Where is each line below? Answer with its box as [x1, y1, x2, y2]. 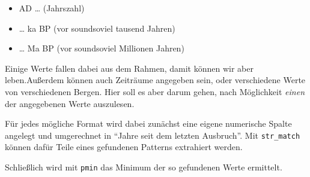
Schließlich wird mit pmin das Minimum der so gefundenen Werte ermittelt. [5, 161, 282, 173]
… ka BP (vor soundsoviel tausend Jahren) [19, 22, 175, 34]
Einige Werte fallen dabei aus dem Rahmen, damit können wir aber [5, 62, 254, 74]
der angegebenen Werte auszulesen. [5, 97, 135, 109]
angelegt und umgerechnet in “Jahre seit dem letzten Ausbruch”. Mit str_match [5, 129, 300, 141]
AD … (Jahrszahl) [19, 2, 85, 14]
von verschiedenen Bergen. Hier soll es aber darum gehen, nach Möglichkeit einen [5, 85, 305, 97]
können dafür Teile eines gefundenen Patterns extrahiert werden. [5, 141, 243, 153]
